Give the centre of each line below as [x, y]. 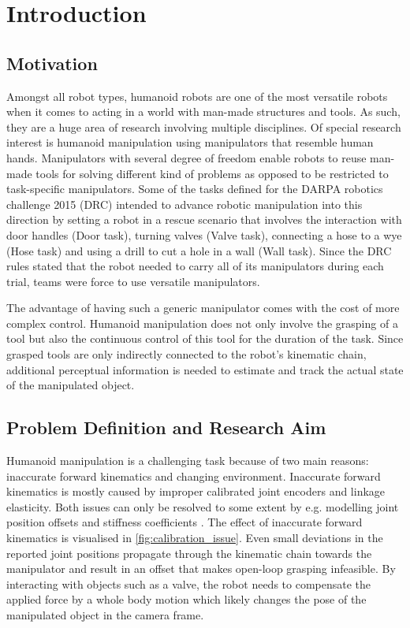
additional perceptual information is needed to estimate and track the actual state [205, 369]
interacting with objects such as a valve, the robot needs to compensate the [189, 583]
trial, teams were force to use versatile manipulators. [133, 281]
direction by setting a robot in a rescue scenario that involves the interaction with [204, 219]
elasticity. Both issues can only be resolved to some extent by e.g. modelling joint [203, 506]
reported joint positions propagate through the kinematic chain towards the [189, 553]
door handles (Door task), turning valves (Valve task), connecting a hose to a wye [204, 234]
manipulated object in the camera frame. [105, 615]
